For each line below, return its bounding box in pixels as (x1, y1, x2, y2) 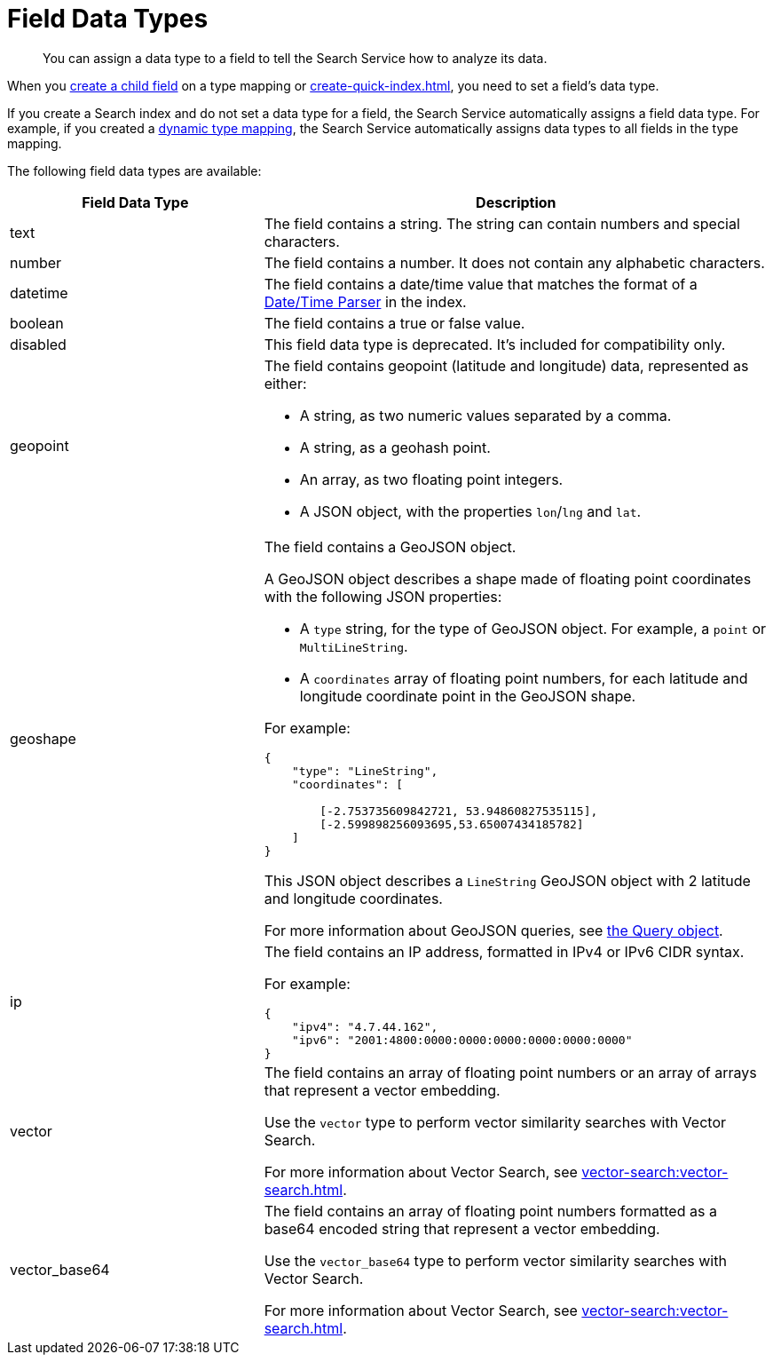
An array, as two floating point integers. (299, 470, 564, 488)
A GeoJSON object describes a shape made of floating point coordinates (264, 569, 752, 588)
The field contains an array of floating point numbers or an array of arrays (264, 1063, 757, 1081)
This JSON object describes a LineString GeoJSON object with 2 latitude (264, 871, 751, 890)
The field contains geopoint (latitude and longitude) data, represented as (264, 356, 749, 375)
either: (264, 374, 307, 392)
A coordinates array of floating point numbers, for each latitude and (299, 669, 748, 687)
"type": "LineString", (291, 764, 438, 778)
